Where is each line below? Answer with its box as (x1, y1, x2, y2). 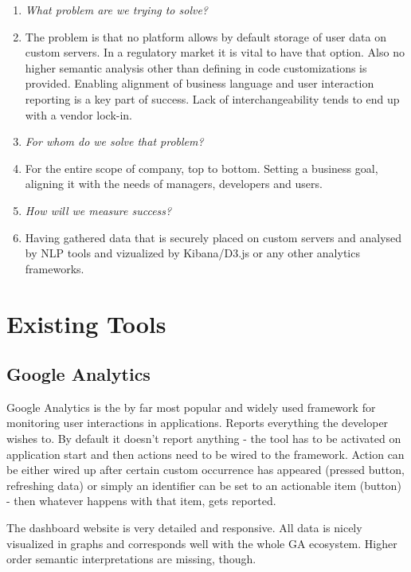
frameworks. (25, 260, 84, 276)
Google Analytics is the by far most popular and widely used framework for (6, 398, 376, 415)
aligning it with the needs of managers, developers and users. (25, 175, 323, 192)
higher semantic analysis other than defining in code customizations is (25, 59, 367, 76)
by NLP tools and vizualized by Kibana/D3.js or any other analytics (25, 245, 360, 261)
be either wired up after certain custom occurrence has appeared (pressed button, (6, 461, 405, 478)
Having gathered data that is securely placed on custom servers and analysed (25, 229, 402, 245)
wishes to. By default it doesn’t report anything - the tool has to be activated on (6, 430, 401, 447)
